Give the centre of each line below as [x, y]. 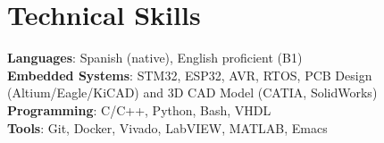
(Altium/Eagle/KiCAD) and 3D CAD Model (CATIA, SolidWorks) [192, 93]
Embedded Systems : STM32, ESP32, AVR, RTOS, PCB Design [190, 75]
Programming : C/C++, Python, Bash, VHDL [139, 109]
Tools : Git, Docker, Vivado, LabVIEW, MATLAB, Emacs [167, 127]
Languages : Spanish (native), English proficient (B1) [155, 58]
